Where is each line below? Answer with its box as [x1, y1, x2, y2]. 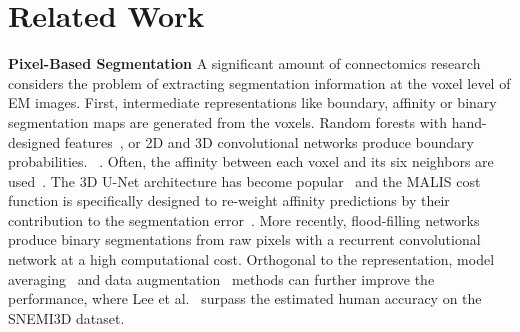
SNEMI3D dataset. [8, 307, 125, 328]
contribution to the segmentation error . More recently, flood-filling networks [8, 209, 480, 230]
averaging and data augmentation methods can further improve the [8, 268, 435, 289]
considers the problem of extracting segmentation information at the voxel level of [8, 72, 511, 93]
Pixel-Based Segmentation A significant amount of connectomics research [8, 53, 481, 74]
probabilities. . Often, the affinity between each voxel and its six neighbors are [8, 151, 494, 172]
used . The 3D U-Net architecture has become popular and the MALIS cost [8, 170, 481, 191]
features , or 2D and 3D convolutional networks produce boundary [64, 131, 474, 152]
